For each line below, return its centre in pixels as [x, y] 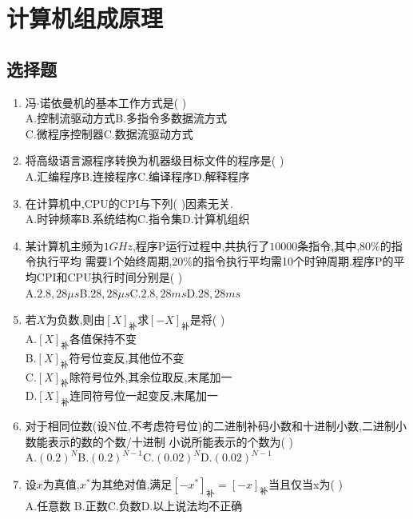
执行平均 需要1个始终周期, [104, 261]
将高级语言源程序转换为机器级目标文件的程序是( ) [155, 160]
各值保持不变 [103, 338]
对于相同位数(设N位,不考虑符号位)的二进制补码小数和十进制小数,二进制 [210, 426]
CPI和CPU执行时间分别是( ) [109, 276]
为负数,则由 [75, 319]
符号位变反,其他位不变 [127, 357]
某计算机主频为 [64, 245]
